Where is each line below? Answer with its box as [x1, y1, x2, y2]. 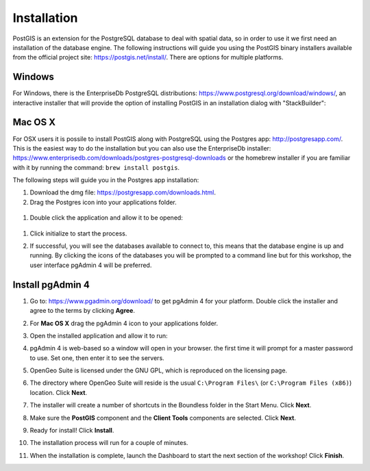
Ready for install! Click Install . [29, 427, 114, 435]
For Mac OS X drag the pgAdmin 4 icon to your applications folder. [29, 319, 219, 327]
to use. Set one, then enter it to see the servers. [29, 353, 164, 362]
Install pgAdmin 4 [12, 279, 90, 290]
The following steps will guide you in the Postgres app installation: [12, 176, 199, 184]
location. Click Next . [29, 388, 88, 396]
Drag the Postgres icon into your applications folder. [29, 198, 177, 206]
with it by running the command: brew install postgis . [12, 163, 180, 171]
